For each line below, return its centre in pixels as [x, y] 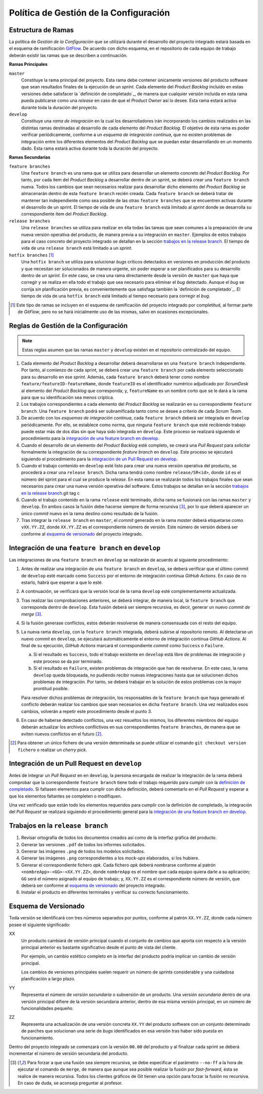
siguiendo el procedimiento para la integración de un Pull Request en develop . [99, 459]
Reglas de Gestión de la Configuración [68, 326]
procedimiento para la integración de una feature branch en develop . [90, 438]
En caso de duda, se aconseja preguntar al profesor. [70, 1083]
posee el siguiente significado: [40, 925]
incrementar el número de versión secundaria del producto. [69, 1054]
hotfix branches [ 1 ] [31, 255]
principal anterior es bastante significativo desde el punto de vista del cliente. [99, 947]
